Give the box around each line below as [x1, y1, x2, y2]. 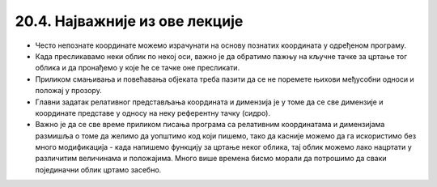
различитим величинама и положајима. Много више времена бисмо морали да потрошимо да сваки [35, 154, 388, 164]
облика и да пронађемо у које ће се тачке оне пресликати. [35, 63, 240, 73]
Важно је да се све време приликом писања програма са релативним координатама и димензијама [35, 120, 385, 130]
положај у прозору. [35, 86, 103, 96]
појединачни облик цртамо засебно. [35, 164, 162, 174]
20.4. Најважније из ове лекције [15, 12, 244, 30]
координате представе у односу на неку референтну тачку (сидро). [35, 108, 271, 117]
